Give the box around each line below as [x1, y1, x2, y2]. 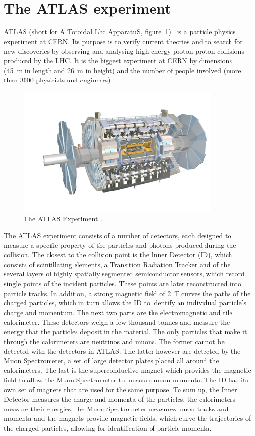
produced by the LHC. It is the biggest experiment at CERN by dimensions [4, 55, 232, 65]
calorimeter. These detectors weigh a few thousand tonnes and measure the [4, 317, 230, 327]
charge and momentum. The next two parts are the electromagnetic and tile [4, 307, 232, 317]
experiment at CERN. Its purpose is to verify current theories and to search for [4, 36, 243, 46]
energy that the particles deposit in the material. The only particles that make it [4, 327, 247, 337]
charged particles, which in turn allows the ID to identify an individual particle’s [4, 298, 247, 308]
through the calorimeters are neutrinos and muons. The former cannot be [4, 336, 225, 346]
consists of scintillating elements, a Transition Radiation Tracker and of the [4, 259, 230, 269]
